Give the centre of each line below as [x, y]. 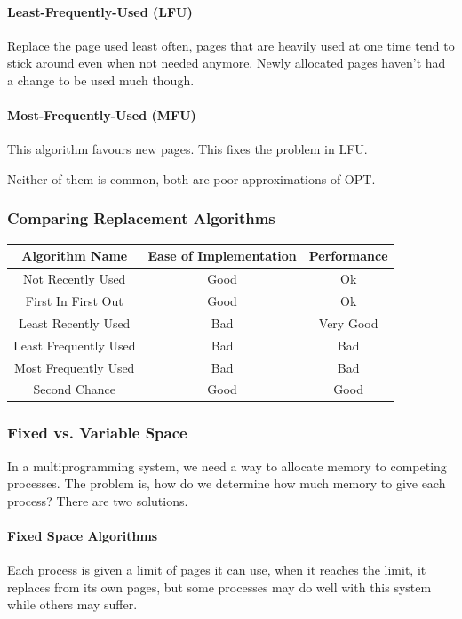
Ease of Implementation [222, 256]
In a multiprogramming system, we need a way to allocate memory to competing [227, 466]
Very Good [348, 322]
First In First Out [74, 300]
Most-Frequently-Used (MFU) [102, 115]
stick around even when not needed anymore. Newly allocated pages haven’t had [227, 63]
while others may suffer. [72, 604]
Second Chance [75, 389]
